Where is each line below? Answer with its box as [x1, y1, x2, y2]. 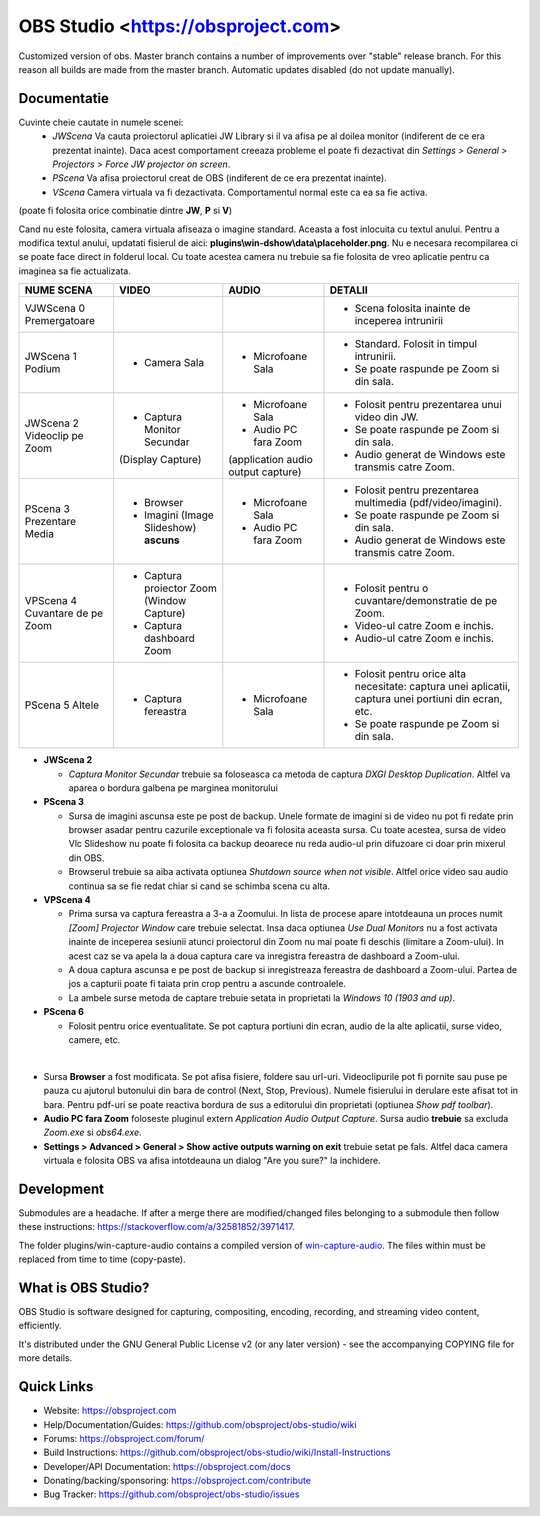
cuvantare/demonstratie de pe [354, 594, 498, 608]
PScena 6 [43, 1006, 85, 1018]
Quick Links [18, 1378, 94, 1395]
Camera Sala [143, 356, 205, 370]
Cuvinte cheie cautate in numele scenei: [18, 116, 184, 128]
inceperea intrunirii [354, 314, 444, 328]
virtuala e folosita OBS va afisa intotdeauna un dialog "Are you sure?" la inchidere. [43, 1155, 381, 1167]
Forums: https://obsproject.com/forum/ [43, 1432, 205, 1444]
